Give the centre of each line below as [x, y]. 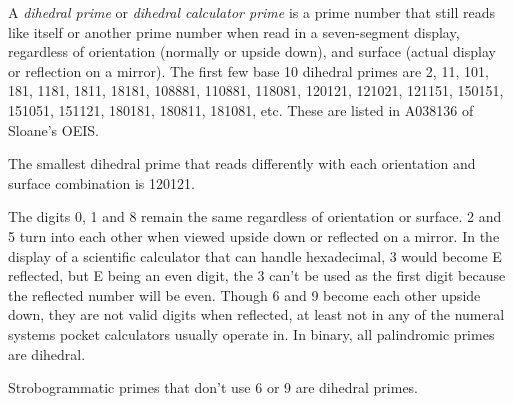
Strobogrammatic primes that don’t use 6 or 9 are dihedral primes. [213, 387]
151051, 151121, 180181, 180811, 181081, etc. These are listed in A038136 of [241, 109]
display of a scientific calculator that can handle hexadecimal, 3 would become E [255, 255]
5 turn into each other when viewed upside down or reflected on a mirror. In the [254, 235]
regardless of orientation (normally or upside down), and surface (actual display [252, 51]
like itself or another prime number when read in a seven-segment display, [234, 31]
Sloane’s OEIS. [53, 129]
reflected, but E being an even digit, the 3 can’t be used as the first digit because [257, 275]
